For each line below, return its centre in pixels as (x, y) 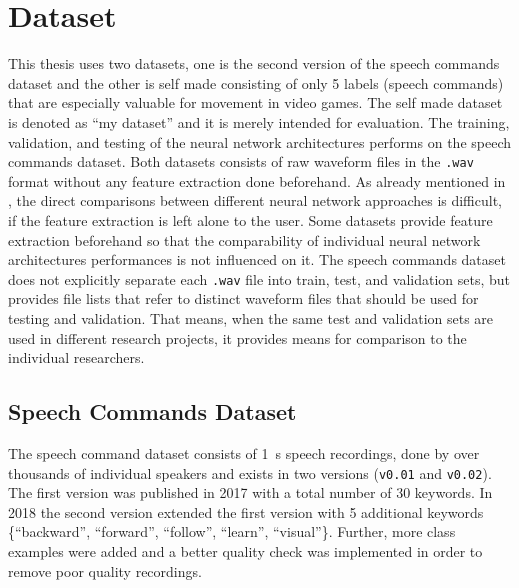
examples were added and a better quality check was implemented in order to (245, 550)
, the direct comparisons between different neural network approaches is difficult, (255, 200)
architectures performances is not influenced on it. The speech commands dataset (257, 259)
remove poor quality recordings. (105, 570)
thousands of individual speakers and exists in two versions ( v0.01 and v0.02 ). (250, 472)
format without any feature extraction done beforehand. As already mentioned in (257, 180)
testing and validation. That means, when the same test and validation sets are (251, 317)
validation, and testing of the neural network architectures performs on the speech (259, 141)
